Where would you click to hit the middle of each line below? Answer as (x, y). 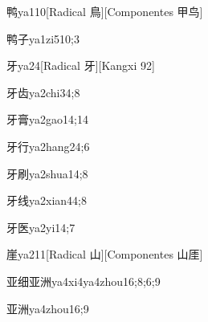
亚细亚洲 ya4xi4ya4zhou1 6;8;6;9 (84, 281)
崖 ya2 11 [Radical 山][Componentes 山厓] (105, 254)
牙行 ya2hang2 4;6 (48, 146)
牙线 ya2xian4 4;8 (47, 200)
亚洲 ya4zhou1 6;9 (48, 308)
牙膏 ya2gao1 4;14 (47, 119)
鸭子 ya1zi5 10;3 (43, 38)
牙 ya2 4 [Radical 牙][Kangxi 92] (81, 65)
